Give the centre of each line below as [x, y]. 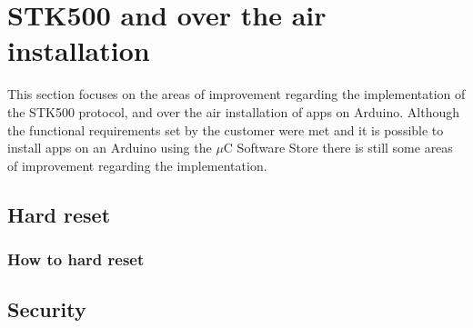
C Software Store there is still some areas [338, 148]
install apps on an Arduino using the [110, 148]
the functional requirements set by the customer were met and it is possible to [226, 129]
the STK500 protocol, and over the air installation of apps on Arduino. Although [233, 111]
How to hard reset [76, 258]
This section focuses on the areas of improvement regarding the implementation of [236, 94]
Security [47, 309]
